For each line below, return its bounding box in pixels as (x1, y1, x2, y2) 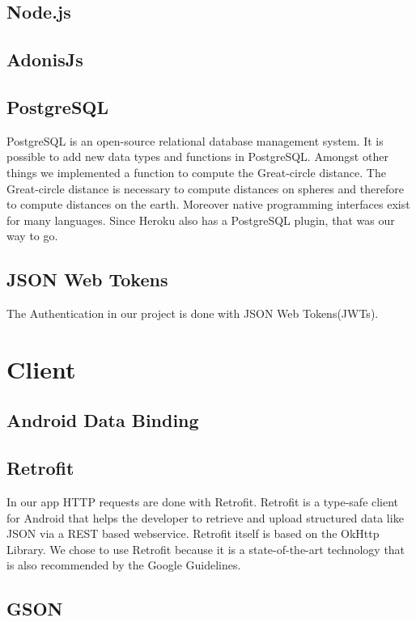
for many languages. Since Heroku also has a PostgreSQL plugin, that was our (6, 211, 395, 228)
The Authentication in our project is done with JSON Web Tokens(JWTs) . (6, 305, 379, 322)
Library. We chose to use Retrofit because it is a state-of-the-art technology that (6, 540, 405, 557)
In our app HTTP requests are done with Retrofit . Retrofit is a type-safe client (6, 493, 399, 510)
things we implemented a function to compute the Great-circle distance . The (6, 163, 386, 180)
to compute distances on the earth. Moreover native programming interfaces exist (6, 196, 410, 213)
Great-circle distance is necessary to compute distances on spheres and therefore (6, 180, 404, 197)
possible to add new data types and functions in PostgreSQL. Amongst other (6, 148, 388, 165)
